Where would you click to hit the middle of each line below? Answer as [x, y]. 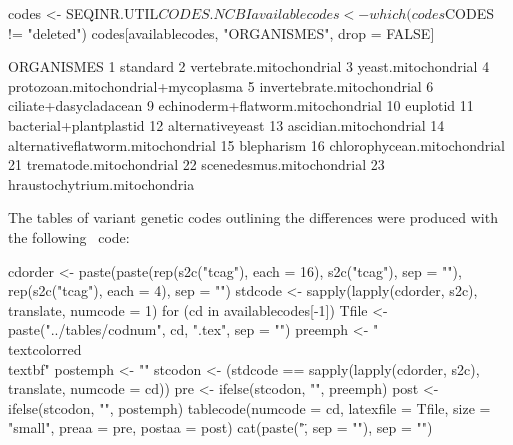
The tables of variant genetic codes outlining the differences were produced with [253, 217]
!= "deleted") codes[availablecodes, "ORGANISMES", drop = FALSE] [221, 32]
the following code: [69, 236]
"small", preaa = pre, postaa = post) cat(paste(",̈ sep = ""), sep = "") [220, 427]
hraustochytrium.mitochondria [101, 183]
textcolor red [45, 348]
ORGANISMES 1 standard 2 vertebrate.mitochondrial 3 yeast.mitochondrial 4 [249, 66]
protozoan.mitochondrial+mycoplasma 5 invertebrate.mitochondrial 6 [221, 85]
